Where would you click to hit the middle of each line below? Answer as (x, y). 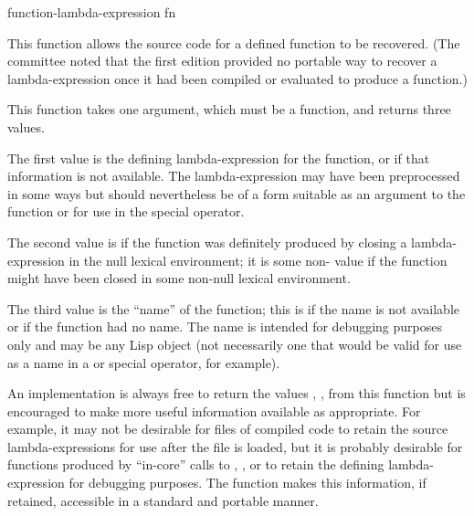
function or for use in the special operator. (126, 211)
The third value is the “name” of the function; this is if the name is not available (233, 308)
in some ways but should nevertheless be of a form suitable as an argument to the (237, 193)
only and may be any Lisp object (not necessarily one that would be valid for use (235, 344)
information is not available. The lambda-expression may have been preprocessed (234, 176)
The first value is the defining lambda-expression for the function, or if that (219, 158)
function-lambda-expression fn (92, 12)
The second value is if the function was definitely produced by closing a (207, 242)
